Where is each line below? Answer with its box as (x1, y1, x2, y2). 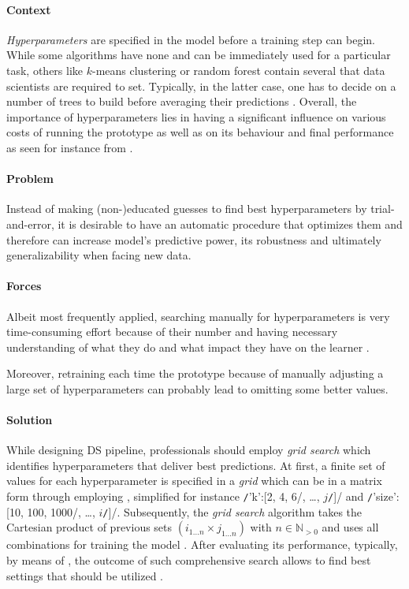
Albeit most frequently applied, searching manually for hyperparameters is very (6, 308, 390, 324)
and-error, (6, 215, 54, 232)
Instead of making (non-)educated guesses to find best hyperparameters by (6, 200, 367, 217)
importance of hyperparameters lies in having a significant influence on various (6, 108, 386, 125)
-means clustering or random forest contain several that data (91, 62, 385, 78)
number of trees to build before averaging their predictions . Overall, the (6, 93, 357, 110)
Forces (6, 278, 42, 294)
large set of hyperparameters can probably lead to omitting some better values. (6, 380, 389, 397)
